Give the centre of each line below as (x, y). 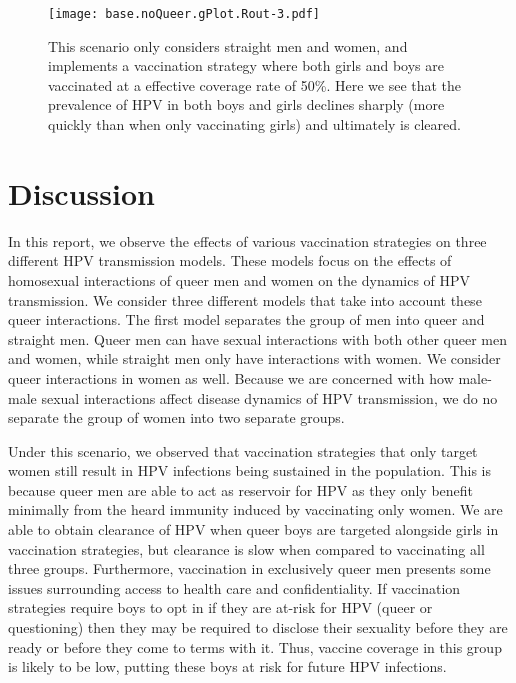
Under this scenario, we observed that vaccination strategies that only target (243, 450)
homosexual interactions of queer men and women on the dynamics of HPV (239, 279)
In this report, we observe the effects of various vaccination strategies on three (247, 240)
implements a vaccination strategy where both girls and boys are (246, 65)
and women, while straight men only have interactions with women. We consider (254, 358)
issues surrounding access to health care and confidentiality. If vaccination (234, 587)
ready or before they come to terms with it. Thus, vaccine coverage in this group (255, 646)
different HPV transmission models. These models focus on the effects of (230, 260)
